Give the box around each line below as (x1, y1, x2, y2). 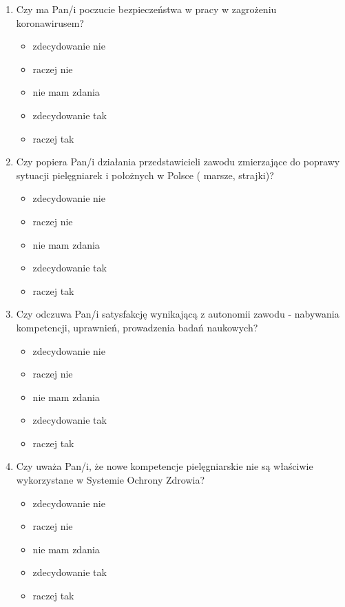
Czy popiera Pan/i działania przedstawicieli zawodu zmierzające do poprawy (16, 154, 340, 169)
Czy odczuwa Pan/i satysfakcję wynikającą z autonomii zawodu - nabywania (16, 307, 339, 321)
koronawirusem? (16, 15, 84, 30)
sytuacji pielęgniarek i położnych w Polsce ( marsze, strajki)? (16, 167, 274, 182)
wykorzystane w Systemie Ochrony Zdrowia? (16, 473, 205, 487)
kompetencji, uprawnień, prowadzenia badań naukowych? (16, 320, 258, 334)
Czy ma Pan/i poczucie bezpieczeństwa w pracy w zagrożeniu (16, 2, 277, 16)
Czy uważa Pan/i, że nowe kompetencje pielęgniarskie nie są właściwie (16, 459, 313, 473)
